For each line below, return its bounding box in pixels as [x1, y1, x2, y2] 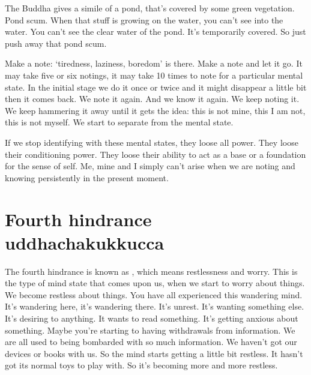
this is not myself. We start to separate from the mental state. [5, 116, 234, 128]
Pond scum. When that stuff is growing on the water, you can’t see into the [5, 13, 283, 26]
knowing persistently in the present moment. [5, 171, 169, 184]
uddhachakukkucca [5, 230, 165, 254]
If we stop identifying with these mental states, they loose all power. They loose [5, 136, 298, 148]
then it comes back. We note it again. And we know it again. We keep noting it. [5, 92, 300, 105]
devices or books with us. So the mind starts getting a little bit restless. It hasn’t [5, 347, 303, 359]
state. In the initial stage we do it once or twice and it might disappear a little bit [5, 80, 307, 93]
